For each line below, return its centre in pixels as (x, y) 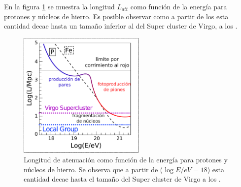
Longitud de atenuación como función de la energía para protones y (126, 160)
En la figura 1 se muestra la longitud (59, 6)
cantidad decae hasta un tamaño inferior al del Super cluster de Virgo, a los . (121, 26)
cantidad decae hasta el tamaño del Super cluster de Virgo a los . (122, 179)
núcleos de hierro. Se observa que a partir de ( (93, 169)
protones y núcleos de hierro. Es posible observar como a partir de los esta (116, 16)
